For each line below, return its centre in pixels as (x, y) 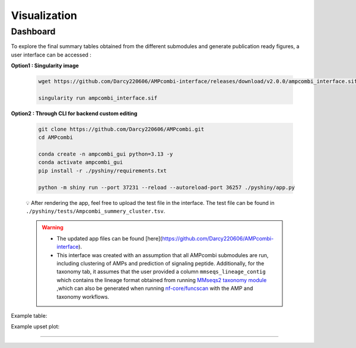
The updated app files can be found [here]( (109, 238)
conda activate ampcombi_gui (81, 162)
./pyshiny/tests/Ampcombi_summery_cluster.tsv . (96, 211)
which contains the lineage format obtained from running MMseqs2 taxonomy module (162, 280)
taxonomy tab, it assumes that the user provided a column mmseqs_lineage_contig (161, 272)
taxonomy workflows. (83, 296)
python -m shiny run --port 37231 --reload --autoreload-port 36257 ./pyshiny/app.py (166, 187)
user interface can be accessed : (51, 55)
